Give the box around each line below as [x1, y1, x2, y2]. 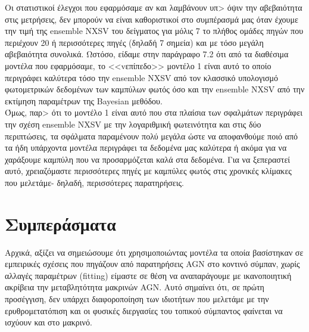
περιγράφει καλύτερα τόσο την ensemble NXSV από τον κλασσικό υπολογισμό [5, 71, 279, 83]
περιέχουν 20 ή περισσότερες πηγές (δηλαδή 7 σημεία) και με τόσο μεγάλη [5, 36, 264, 48]
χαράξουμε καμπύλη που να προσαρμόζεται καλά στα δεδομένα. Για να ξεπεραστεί [5, 153, 291, 165]
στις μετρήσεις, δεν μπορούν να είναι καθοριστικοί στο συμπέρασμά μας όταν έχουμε [5, 13, 298, 25]
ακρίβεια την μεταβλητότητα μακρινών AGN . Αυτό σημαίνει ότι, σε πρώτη [5, 281, 264, 293]
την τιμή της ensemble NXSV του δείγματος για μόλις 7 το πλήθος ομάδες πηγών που [5, 24, 304, 37]
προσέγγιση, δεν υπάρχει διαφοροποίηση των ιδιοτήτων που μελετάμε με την [5, 293, 269, 305]
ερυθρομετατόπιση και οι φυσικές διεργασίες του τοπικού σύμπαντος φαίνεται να [5, 304, 283, 317]
